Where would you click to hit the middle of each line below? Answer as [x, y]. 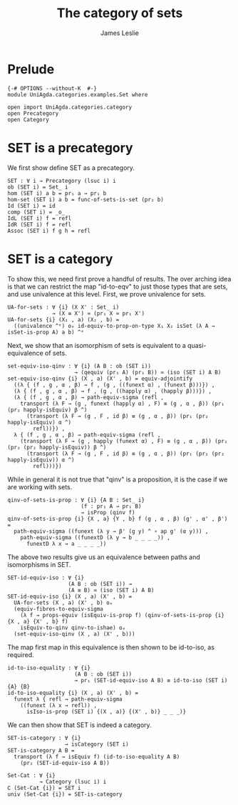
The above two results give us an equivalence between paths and [104, 557]
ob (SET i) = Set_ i [38, 187]
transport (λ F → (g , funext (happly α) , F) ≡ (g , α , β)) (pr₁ [122, 404]
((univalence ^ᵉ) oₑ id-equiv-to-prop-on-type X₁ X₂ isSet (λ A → [114, 326]
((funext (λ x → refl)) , [59, 705]
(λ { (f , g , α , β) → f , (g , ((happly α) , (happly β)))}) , [113, 391]
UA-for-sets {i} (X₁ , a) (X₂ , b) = [63, 319]
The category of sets [120, 13]
